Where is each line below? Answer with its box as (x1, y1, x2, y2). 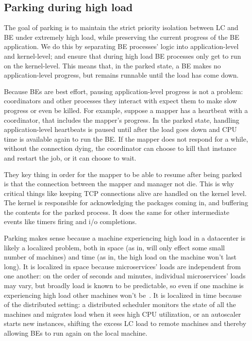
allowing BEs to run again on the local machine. (4, 328, 148, 338)
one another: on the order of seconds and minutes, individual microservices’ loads (4, 271, 246, 281)
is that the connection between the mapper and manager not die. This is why (4, 179, 234, 189)
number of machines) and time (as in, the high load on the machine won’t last (4, 252, 236, 262)
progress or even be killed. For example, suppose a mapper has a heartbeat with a (4, 105, 248, 115)
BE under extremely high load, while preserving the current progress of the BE (4, 32, 239, 42)
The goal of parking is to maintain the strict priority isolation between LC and (4, 22, 238, 32)
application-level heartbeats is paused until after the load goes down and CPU (4, 124, 237, 134)
